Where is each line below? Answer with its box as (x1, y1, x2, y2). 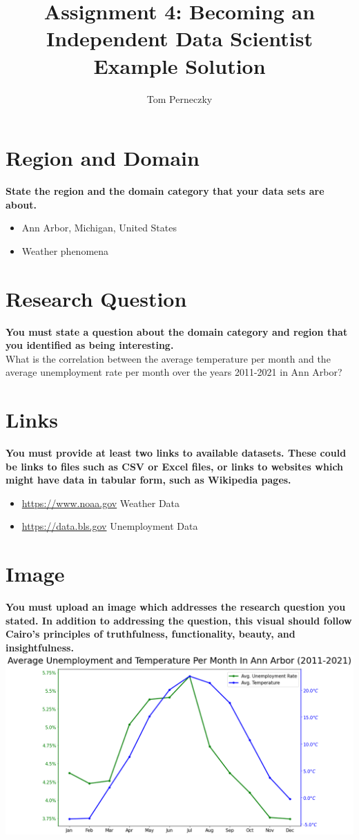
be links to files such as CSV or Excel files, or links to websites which (6, 459, 344, 473)
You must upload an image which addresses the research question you (6, 600, 346, 614)
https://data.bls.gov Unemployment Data (21, 519, 198, 533)
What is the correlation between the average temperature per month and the (6, 351, 331, 365)
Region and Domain (6, 144, 200, 172)
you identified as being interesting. (6, 338, 174, 352)
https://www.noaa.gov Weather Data (21, 495, 180, 510)
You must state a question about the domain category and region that (6, 324, 348, 338)
